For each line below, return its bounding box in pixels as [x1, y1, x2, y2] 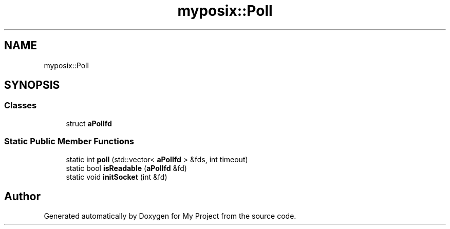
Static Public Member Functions [4, 136, 135, 147]
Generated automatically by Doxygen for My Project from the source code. [44, 212, 296, 221]
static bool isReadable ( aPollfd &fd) [66, 163, 187, 173]
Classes [4, 100, 37, 111]
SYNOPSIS [4, 79, 60, 92]
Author [4, 189, 41, 203]
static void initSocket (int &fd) [66, 172, 167, 181]
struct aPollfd [66, 119, 112, 128]
